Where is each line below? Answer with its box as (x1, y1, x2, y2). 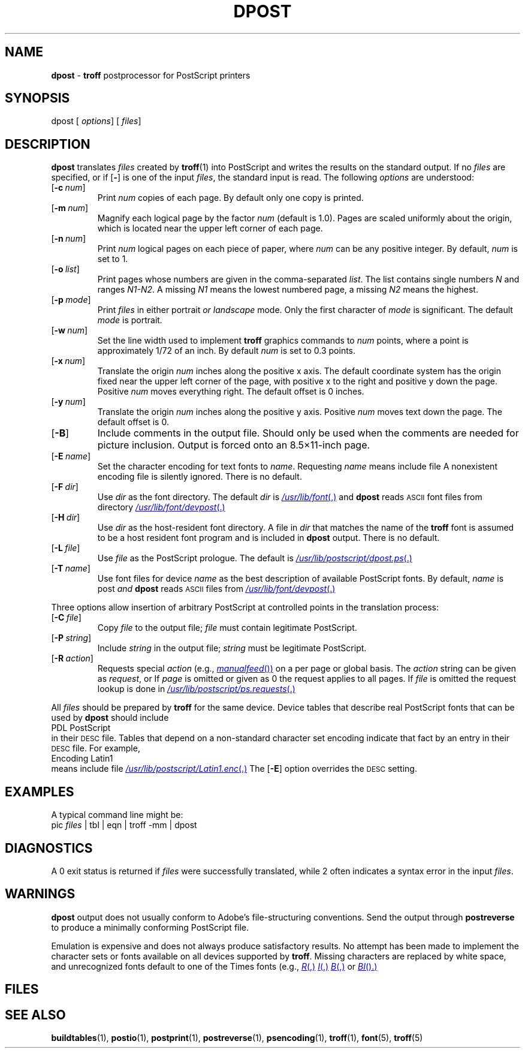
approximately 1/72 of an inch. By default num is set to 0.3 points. (97, 345, 356, 356)
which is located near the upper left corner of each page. (97, 223, 323, 234)
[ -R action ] (51, 653, 93, 664)
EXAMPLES (5, 784, 74, 799)
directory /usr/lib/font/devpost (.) (97, 502, 225, 513)
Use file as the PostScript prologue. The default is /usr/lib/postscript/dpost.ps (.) (97, 553, 412, 564)
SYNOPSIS (5, 91, 70, 106)
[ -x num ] (51, 356, 86, 366)
